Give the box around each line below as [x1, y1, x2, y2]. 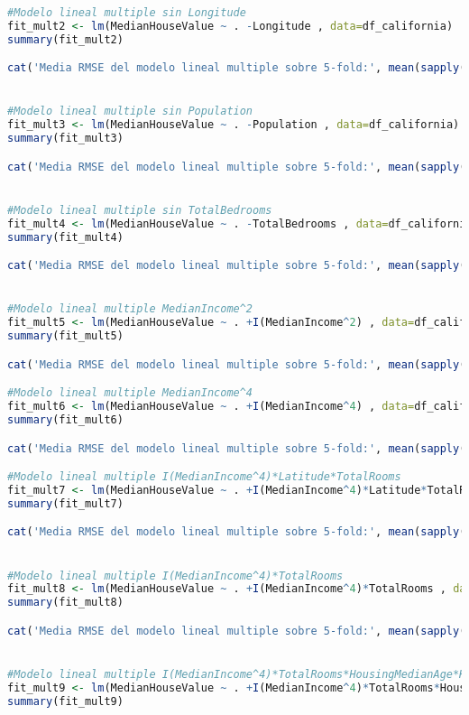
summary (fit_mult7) [7, 497, 124, 510]
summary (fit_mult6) [7, 413, 124, 426]
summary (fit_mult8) [7, 596, 124, 609]
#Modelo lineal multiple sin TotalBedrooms [7, 203, 272, 217]
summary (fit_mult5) [7, 330, 124, 343]
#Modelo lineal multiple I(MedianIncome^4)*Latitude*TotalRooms [7, 470, 401, 484]
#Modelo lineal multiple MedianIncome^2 [7, 302, 253, 316]
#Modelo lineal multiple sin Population [7, 105, 253, 118]
